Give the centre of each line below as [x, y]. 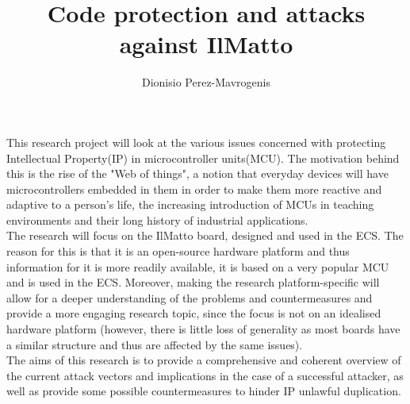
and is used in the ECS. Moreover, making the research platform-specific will [193, 282]
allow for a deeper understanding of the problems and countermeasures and [190, 297]
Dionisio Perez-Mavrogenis [206, 82]
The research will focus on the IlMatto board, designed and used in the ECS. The [205, 235]
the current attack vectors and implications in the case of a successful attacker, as [205, 375]
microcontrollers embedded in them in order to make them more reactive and [194, 189]
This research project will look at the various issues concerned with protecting [196, 142]
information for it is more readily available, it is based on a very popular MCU [198, 266]
